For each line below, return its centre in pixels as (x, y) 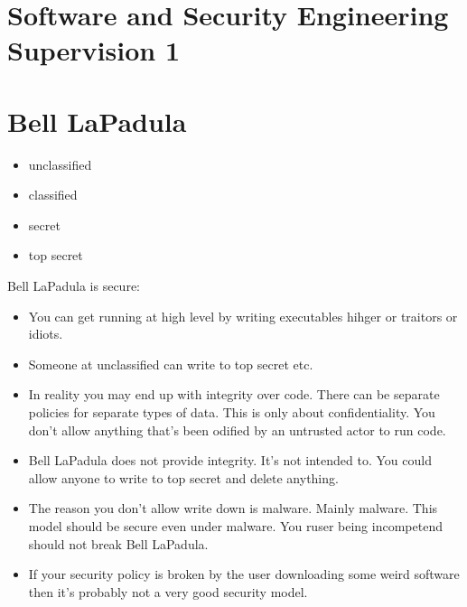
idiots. (46, 334)
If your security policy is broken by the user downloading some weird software (244, 574)
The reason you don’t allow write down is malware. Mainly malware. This (233, 508)
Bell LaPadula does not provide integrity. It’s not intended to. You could (230, 460)
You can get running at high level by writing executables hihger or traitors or (243, 316)
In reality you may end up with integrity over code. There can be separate (234, 394)
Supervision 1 (93, 50)
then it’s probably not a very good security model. (168, 591)
